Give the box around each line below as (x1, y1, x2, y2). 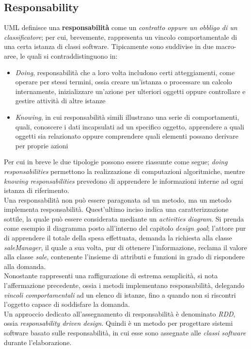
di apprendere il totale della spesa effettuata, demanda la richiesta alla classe (4, 233, 232, 243)
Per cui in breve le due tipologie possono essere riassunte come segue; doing (4, 157, 228, 167)
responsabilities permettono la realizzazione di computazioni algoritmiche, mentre (4, 166, 245, 176)
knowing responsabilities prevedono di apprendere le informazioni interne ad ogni (4, 175, 243, 186)
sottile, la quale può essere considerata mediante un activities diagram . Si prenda (4, 213, 244, 223)
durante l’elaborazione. (4, 337, 72, 347)
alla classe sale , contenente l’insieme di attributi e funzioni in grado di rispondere (4, 252, 245, 262)
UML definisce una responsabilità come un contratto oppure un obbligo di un (4, 22, 237, 32)
